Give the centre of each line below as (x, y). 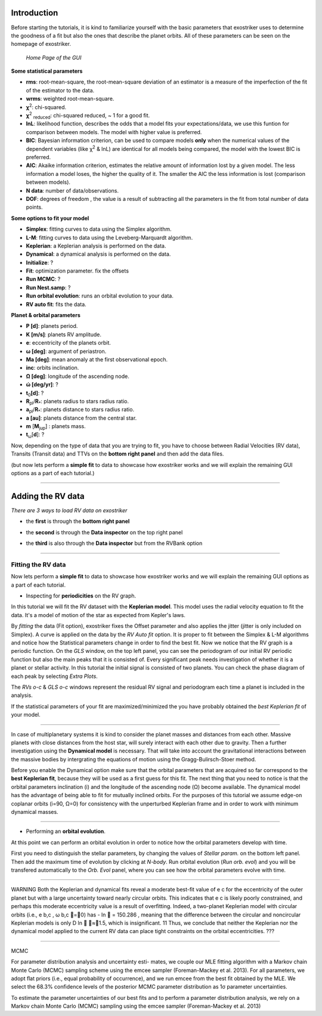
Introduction (35, 13)
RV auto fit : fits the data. (56, 304)
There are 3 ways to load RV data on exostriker (69, 510)
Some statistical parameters (47, 71)
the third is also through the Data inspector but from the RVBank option (114, 543)
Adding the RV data (48, 496)
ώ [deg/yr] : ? (42, 385)
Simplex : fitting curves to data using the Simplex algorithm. (99, 229)
